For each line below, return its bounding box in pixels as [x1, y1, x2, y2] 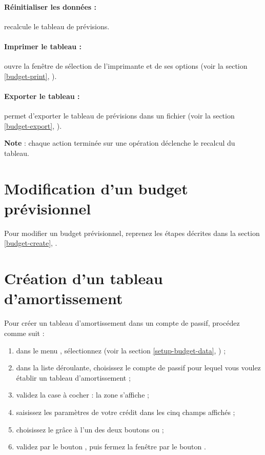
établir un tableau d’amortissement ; [16, 372, 131, 383]
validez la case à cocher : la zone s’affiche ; [16, 389, 149, 400]
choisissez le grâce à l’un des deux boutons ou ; [16, 424, 164, 434]
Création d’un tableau [4, 268, 163, 289]
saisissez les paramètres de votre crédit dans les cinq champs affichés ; [16, 406, 235, 417]
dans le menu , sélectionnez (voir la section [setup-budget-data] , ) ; [16, 345, 226, 355]
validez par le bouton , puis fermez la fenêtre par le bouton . [16, 441, 206, 452]
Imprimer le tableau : [4, 41, 82, 51]
